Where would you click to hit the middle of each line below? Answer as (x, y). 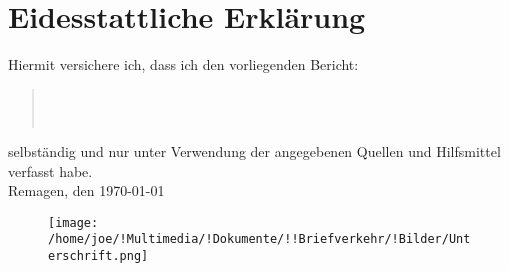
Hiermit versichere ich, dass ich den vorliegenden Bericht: (183, 64)
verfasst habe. (50, 170)
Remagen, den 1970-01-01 (86, 190)
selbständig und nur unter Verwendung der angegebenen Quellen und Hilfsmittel (254, 150)
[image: (73, 222)
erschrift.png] (98, 256)
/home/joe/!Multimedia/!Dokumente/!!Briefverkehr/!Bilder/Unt (259, 239)
